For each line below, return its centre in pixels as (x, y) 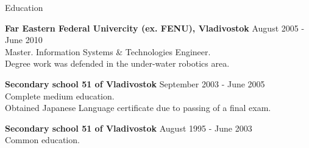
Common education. (42, 140)
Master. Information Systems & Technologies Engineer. (108, 51)
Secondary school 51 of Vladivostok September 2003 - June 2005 (135, 83)
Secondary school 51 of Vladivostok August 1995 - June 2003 (129, 128)
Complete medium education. (60, 96)
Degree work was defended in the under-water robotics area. (117, 63)
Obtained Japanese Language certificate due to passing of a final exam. (138, 108)
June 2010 (24, 40)
